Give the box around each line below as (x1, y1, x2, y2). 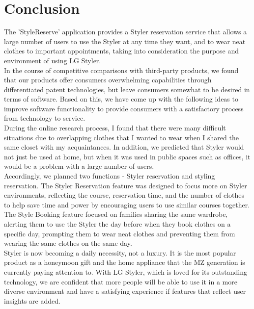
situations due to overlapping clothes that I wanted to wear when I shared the (4, 132, 239, 142)
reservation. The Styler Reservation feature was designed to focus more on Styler (4, 180, 247, 190)
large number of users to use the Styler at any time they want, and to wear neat (4, 36, 246, 46)
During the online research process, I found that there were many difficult (4, 123, 226, 133)
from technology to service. (4, 113, 85, 123)
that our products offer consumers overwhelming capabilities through (4, 75, 212, 85)
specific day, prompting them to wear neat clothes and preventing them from (4, 228, 235, 238)
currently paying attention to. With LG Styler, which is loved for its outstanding (4, 266, 248, 277)
